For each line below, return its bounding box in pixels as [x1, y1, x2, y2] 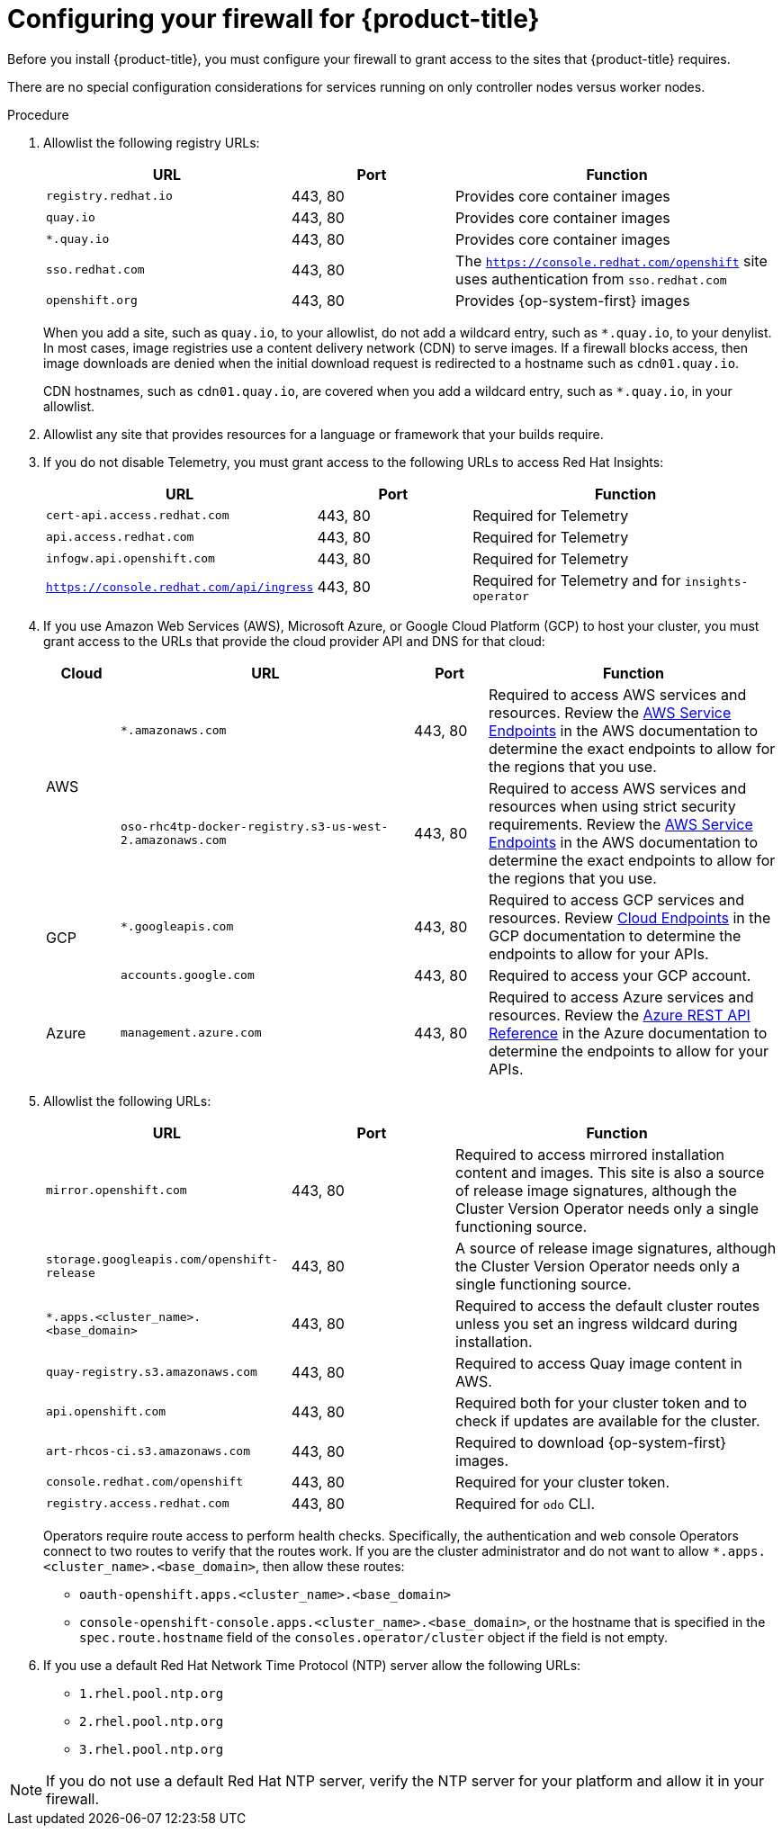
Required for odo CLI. [455, 1494, 596, 1513]
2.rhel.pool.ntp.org [79, 1713, 224, 1729]
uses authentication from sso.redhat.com [455, 269, 727, 288]
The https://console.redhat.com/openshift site [455, 251, 768, 270]
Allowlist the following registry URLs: [43, 134, 260, 150]
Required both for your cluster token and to [455, 1393, 748, 1412]
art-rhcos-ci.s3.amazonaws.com [46, 1444, 250, 1459]
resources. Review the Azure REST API [489, 1005, 751, 1024]
